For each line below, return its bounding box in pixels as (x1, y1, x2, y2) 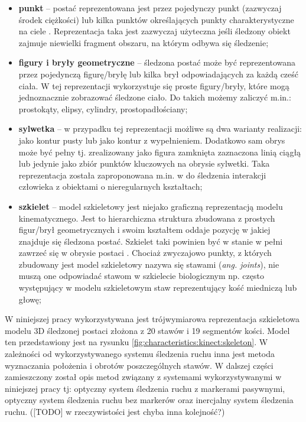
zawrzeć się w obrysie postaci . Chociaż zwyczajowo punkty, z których (18, 246, 272, 259)
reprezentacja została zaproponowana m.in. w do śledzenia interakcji (18, 168, 266, 181)
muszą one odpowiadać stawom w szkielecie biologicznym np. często (18, 270, 264, 282)
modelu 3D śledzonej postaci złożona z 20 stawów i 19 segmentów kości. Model (5, 324, 290, 336)
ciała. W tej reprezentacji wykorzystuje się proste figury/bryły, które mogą (18, 79, 289, 92)
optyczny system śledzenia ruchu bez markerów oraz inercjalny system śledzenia (5, 394, 294, 406)
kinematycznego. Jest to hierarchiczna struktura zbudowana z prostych (18, 212, 275, 224)
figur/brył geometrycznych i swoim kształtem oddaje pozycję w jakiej (18, 223, 271, 236)
